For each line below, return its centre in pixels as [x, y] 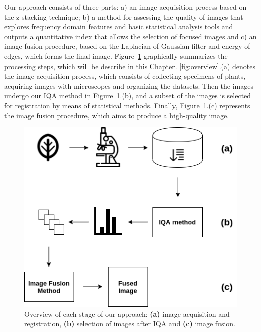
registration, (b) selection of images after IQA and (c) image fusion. [130, 324]
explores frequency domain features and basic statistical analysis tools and [119, 26]
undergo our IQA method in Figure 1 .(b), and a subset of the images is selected [128, 95]
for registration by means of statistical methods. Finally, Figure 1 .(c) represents [127, 105]
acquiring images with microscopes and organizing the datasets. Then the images [129, 85]
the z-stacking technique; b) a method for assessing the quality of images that [124, 16]
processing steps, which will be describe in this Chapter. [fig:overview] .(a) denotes [130, 66]
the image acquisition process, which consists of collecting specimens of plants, [125, 76]
